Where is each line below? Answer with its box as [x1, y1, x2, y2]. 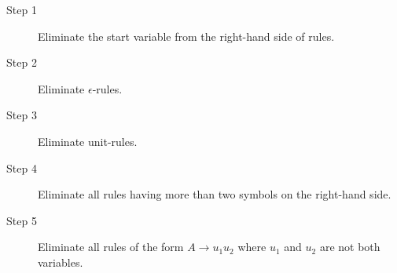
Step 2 [6, 54, 37, 71]
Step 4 [6, 159, 37, 176]
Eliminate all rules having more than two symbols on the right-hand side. [38, 186, 391, 202]
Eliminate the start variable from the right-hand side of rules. [38, 27, 335, 44]
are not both [319, 238, 380, 255]
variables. [38, 253, 83, 270]
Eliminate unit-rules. [38, 133, 138, 149]
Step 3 [6, 107, 37, 123]
